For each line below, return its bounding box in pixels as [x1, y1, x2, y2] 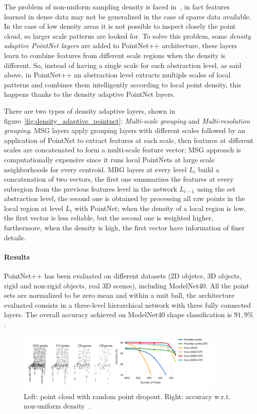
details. [4, 232, 26, 242]
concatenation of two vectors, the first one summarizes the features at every [4, 174, 234, 184]
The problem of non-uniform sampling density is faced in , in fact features [4, 1, 230, 11]
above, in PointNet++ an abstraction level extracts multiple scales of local [4, 69, 231, 80]
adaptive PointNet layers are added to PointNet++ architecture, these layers [4, 40, 237, 51]
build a [198, 164, 219, 174]
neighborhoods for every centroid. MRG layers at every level [4, 164, 187, 174]
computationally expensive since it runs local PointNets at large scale [4, 154, 214, 164]
